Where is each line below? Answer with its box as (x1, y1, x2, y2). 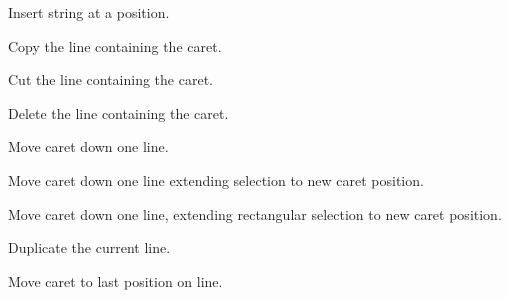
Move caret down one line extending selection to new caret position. (8, 169, 424, 190)
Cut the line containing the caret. (8, 69, 213, 90)
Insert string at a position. (8, 2, 170, 22)
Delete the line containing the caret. (8, 102, 229, 123)
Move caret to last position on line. (8, 270, 223, 291)
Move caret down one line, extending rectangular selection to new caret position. (8, 203, 502, 224)
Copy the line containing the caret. (8, 35, 222, 56)
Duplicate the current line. (8, 237, 171, 258)
